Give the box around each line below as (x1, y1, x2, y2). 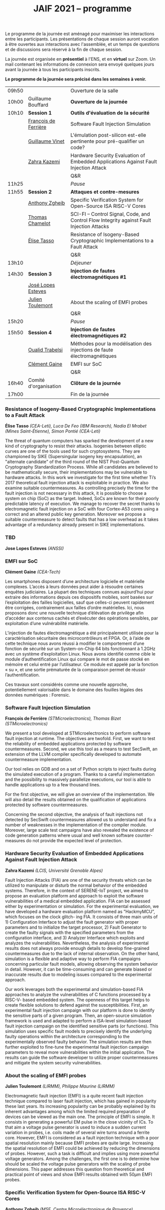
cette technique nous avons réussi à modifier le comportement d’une (5, 640, 145, 647)
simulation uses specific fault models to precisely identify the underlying (5, 1028, 152, 1034)
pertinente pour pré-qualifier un (70, 138, 145, 145)
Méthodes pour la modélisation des (70, 340, 152, 347)
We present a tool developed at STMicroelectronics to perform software (5, 730, 151, 736)
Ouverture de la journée (70, 98, 128, 105)
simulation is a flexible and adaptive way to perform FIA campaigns (5, 956, 141, 962)
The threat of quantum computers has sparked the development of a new (5, 438, 154, 444)
